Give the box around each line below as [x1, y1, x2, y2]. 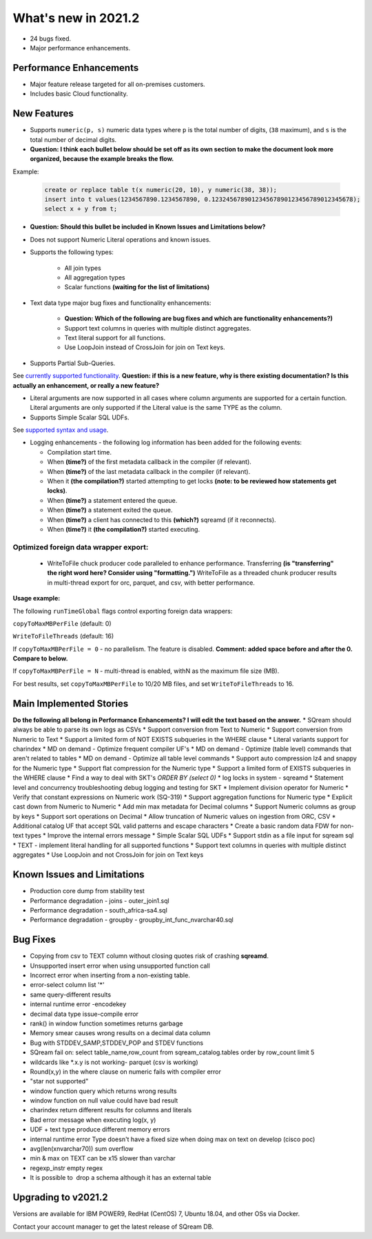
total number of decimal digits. [30, 135, 117, 144]
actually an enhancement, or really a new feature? [12, 381, 160, 389]
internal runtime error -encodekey [30, 1000, 127, 1008]
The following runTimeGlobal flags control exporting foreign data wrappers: [12, 607, 233, 615]
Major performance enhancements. [30, 43, 131, 52]
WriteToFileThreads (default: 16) [12, 632, 114, 641]
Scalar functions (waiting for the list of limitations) [64, 283, 210, 291]
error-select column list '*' [30, 981, 105, 989]
